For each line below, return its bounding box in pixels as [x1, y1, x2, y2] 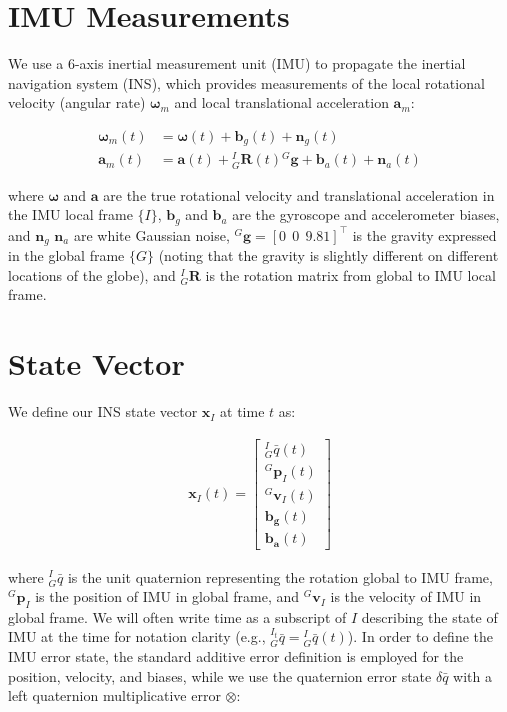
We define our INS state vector [8, 401, 198, 422]
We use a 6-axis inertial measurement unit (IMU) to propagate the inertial [8, 53, 466, 74]
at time [220, 401, 265, 422]
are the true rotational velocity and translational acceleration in [103, 184, 495, 205]
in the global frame [8, 245, 125, 266]
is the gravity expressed [352, 224, 497, 245]
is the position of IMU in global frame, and [35, 586, 300, 607]
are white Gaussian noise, [73, 224, 230, 245]
